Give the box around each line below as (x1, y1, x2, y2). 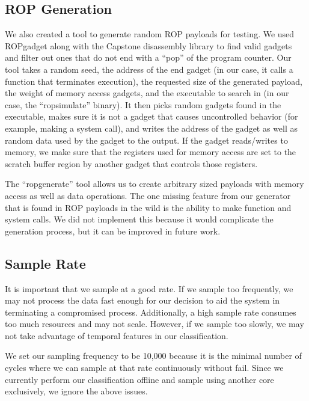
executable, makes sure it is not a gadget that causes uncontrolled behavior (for (5, 110, 298, 123)
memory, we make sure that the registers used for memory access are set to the (5, 145, 296, 158)
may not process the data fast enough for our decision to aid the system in (5, 294, 280, 307)
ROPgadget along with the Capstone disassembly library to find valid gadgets (5, 39, 292, 52)
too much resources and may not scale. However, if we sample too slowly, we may (5, 317, 304, 330)
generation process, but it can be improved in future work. (5, 224, 221, 237)
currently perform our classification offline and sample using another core (5, 373, 274, 385)
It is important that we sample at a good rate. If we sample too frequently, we (5, 282, 293, 295)
